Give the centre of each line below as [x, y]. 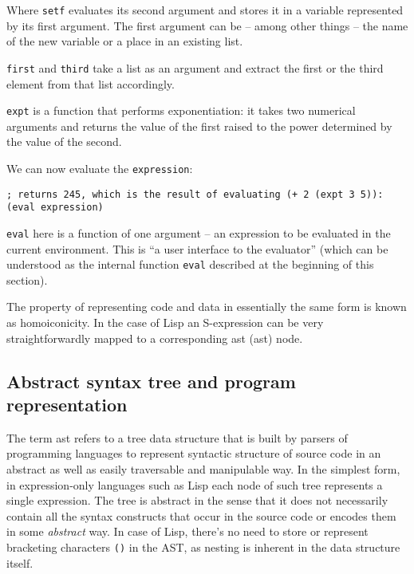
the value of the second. [64, 142]
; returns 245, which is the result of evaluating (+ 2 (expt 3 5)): [195, 194]
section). [27, 279]
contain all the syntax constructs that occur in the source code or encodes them [201, 515]
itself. [20, 562]
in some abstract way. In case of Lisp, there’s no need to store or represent [187, 531]
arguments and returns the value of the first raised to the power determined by [199, 126]
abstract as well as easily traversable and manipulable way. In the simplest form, [203, 468]
